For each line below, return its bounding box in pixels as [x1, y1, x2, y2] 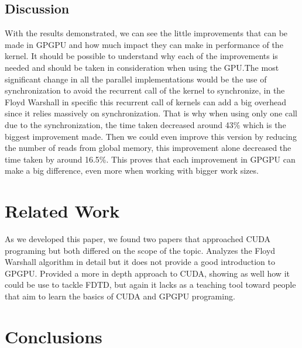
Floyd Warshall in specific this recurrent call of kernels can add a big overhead [5, 95, 287, 108]
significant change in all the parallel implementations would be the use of [5, 73, 267, 85]
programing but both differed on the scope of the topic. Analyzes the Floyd [5, 244, 276, 256]
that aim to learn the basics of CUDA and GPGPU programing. [5, 290, 235, 302]
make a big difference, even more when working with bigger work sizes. [5, 164, 259, 177]
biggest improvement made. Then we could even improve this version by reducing [5, 130, 297, 142]
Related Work [5, 199, 120, 223]
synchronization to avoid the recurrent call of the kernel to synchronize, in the [5, 84, 285, 97]
